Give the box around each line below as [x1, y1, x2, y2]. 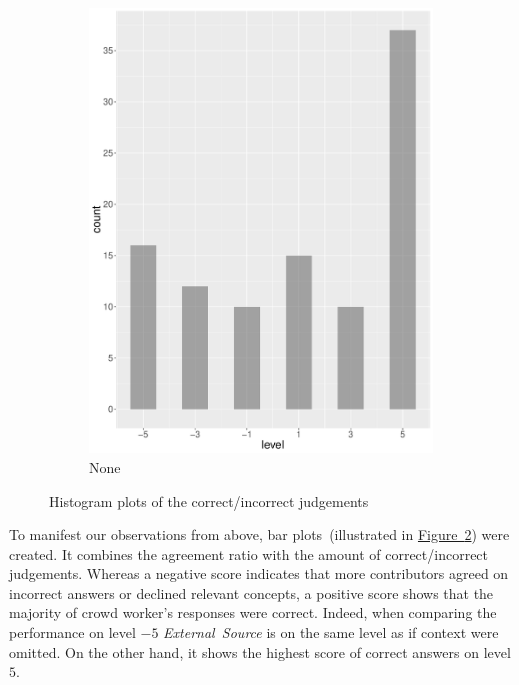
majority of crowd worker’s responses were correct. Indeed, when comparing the [9, 602, 497, 623]
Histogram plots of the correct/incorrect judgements [49, 490, 369, 511]
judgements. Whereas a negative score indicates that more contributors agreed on [9, 563, 509, 584]
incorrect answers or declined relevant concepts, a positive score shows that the [9, 582, 494, 603]
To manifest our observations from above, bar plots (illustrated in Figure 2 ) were [9, 524, 510, 545]
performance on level [9, 622, 136, 643]
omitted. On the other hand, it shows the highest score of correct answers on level [9, 641, 511, 662]
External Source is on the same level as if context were [163, 622, 499, 643]
